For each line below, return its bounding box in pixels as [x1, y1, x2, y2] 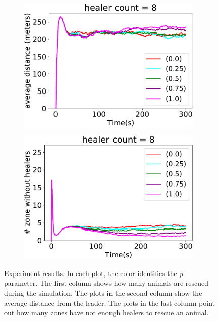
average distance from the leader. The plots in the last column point [4, 297, 215, 308]
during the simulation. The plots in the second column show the [4, 287, 202, 298]
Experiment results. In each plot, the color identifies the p [4, 267, 183, 278]
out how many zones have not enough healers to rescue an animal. [4, 307, 209, 318]
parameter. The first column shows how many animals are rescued [4, 278, 208, 288]
